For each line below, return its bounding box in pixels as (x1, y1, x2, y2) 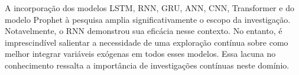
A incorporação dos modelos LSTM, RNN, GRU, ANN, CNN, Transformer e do (5, 2, 294, 13)
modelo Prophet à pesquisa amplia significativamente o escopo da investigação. (5, 13, 291, 25)
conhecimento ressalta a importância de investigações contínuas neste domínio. (5, 59, 290, 71)
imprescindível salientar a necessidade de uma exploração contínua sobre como (5, 36, 288, 48)
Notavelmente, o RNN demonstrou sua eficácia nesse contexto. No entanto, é (5, 25, 282, 37)
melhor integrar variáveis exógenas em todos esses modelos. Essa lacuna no (5, 47, 276, 60)
